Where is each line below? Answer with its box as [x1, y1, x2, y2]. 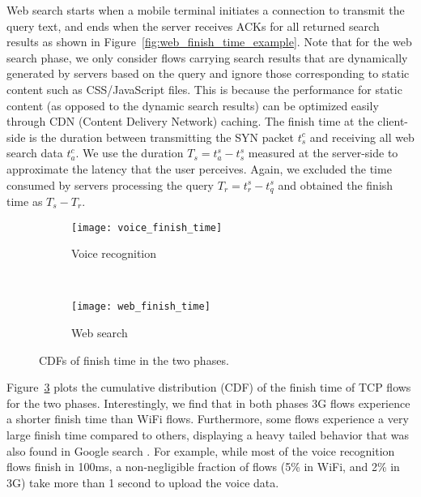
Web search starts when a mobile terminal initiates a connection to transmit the [6, 2, 405, 18]
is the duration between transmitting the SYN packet [29, 128, 294, 145]
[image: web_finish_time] [71, 301, 210, 313]
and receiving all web [309, 128, 415, 145]
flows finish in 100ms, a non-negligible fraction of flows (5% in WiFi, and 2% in [6, 458, 400, 475]
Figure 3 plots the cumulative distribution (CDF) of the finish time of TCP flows [6, 379, 411, 396]
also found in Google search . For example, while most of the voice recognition [6, 442, 395, 459]
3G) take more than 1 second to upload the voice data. [6, 473, 279, 491]
